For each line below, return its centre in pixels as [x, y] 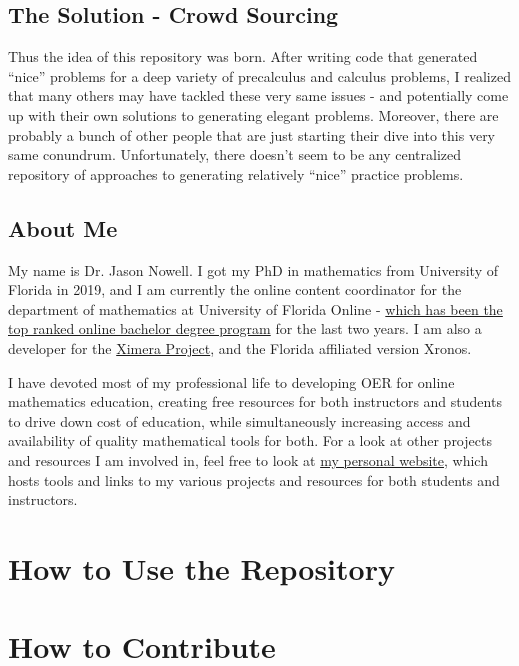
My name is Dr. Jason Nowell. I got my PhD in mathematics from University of [253, 269]
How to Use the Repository [201, 567]
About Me [63, 227]
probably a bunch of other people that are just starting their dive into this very [252, 134]
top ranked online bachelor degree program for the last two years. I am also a [245, 328]
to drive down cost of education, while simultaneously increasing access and [239, 420]
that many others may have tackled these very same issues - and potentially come [258, 95]
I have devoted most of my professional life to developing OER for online [231, 381]
